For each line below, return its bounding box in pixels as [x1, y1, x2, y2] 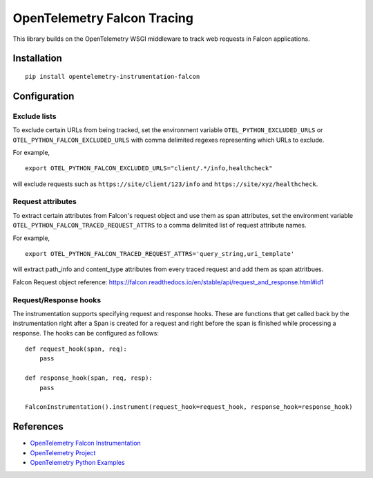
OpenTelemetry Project [30, 448, 96, 457]
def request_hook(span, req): [25, 345, 128, 353]
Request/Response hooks [12, 295, 102, 304]
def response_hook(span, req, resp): [25, 374, 153, 382]
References [12, 421, 64, 432]
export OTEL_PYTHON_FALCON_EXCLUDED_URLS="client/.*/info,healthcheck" [25, 165, 273, 172]
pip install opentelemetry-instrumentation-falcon [25, 73, 200, 80]
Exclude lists [12, 111, 57, 121]
